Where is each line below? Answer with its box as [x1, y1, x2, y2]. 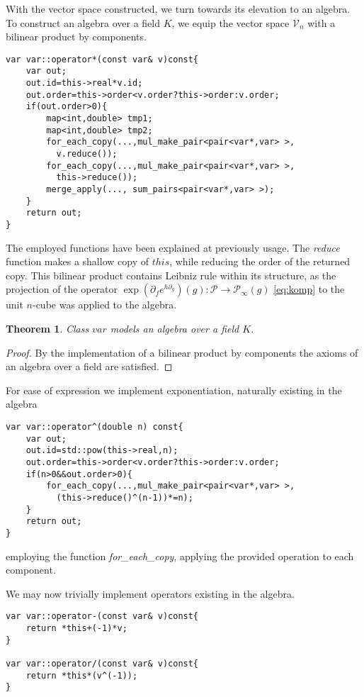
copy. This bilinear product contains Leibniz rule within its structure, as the [6, 267, 336, 282]
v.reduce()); [56, 149, 118, 160]
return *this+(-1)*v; [25, 623, 127, 633]
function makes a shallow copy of [6, 254, 149, 269]
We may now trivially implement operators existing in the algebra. [6, 586, 295, 601]
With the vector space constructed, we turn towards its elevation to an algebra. [6, 1, 351, 16]
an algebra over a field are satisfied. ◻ [6, 359, 173, 374]
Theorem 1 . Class [6, 321, 89, 335]
